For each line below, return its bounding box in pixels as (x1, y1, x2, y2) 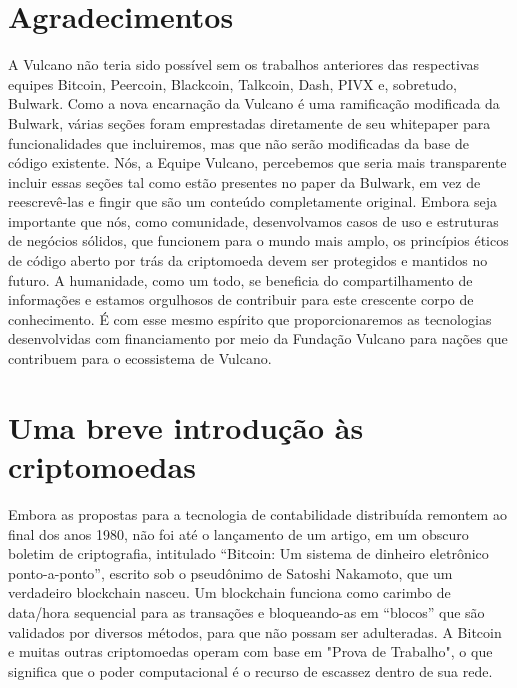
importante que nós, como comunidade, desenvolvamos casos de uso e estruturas (8, 210, 499, 231)
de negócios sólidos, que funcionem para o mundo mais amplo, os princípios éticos (8, 230, 509, 251)
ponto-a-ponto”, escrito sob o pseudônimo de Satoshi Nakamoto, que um (8, 562, 453, 583)
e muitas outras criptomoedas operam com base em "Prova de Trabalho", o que (8, 641, 493, 662)
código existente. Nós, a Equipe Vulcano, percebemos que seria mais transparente (8, 152, 507, 173)
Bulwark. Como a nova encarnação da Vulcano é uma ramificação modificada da (8, 93, 500, 114)
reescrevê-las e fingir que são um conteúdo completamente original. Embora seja (8, 191, 498, 212)
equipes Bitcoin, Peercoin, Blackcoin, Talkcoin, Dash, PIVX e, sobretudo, (8, 73, 457, 94)
